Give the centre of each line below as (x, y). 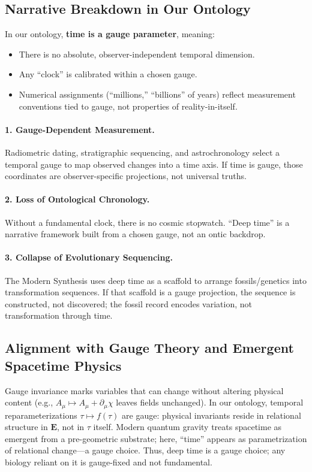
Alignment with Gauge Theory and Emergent (149, 348)
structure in (26, 427)
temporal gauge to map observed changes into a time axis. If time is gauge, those (154, 164)
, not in (70, 427)
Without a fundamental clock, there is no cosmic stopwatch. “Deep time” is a (147, 222)
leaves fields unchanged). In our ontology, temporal (210, 402)
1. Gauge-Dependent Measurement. (80, 129)
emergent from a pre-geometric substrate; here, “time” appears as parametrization (156, 438)
